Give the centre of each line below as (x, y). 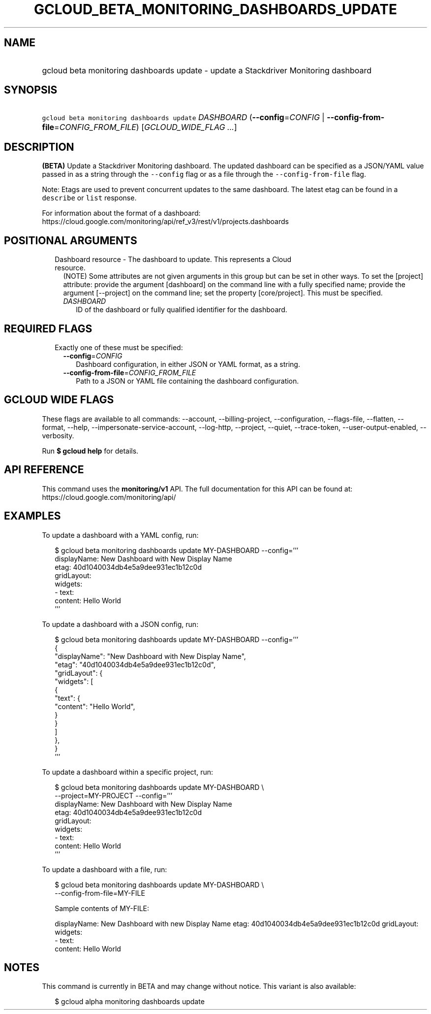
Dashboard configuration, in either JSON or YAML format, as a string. (188, 364)
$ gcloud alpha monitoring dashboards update (130, 1002)
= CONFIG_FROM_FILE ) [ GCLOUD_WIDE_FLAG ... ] (146, 127)
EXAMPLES (32, 516)
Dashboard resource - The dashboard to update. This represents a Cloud (173, 260)
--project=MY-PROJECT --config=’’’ (114, 795)
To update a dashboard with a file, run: (105, 869)
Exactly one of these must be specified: (119, 347)
